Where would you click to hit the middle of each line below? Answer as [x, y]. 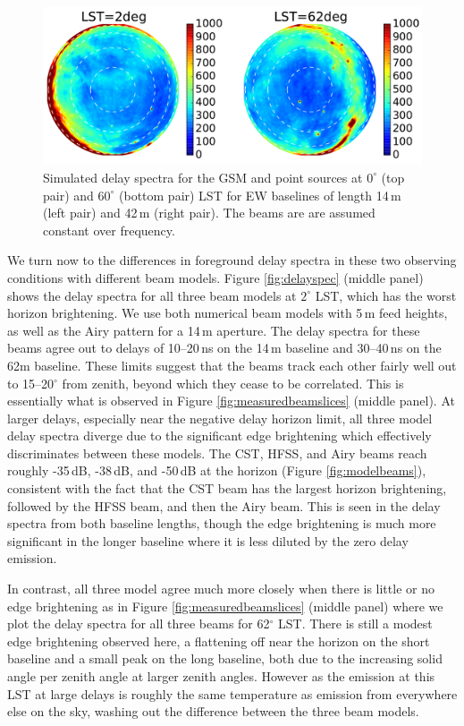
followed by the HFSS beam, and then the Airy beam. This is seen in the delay [224, 505]
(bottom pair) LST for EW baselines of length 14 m [260, 195]
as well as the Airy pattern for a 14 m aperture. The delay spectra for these [214, 330]
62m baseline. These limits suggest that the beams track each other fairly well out [232, 365]
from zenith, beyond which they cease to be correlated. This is [233, 383]
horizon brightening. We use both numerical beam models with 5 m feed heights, [228, 313]
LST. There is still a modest [355, 624]
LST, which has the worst [386, 295]
